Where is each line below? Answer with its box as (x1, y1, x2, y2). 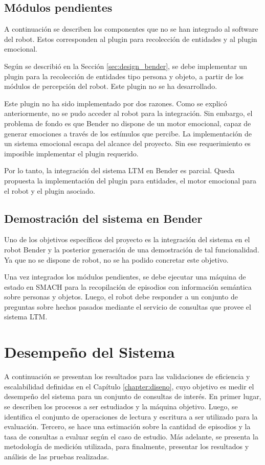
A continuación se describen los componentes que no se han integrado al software (4, 24, 258, 34)
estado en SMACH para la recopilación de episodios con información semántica (4, 281, 252, 292)
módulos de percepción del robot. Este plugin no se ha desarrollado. (4, 81, 217, 91)
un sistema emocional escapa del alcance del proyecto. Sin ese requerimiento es (4, 138, 251, 149)
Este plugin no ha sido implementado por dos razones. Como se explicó (4, 98, 227, 108)
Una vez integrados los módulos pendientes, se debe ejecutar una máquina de (4, 271, 246, 282)
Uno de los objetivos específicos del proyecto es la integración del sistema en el (4, 234, 250, 245)
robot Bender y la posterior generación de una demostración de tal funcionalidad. (4, 244, 259, 254)
